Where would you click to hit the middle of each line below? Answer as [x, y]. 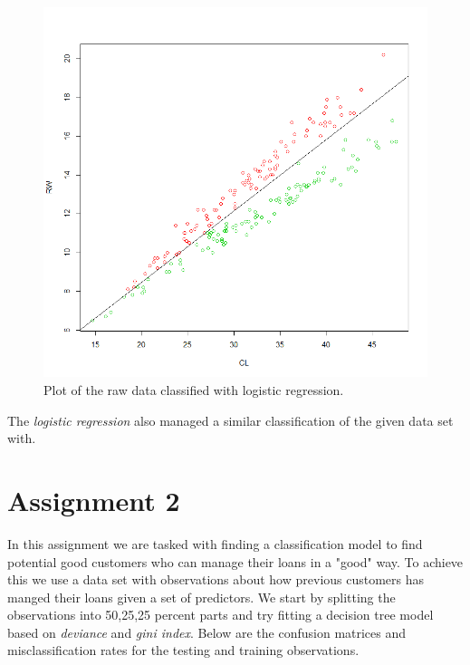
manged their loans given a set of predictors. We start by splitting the [201, 597]
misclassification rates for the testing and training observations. [183, 650]
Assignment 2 [94, 500]
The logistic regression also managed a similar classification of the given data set [230, 420]
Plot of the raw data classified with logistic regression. [194, 390]
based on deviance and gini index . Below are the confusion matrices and [207, 632]
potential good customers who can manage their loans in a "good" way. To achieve [235, 561]
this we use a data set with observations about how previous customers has [216, 579]
